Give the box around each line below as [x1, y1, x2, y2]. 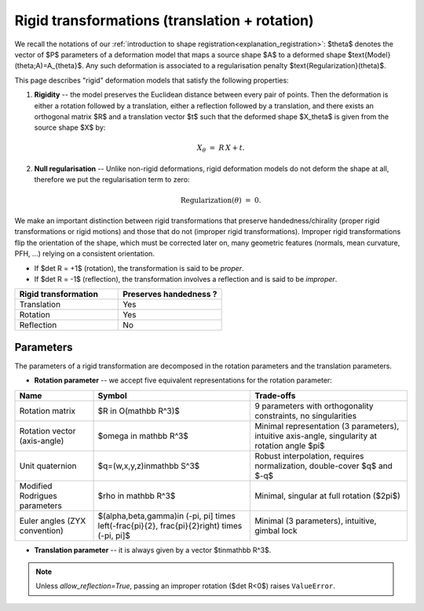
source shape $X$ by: [34, 123, 106, 133]
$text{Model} [347, 49, 391, 59]
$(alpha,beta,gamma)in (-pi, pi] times [97, 510, 236, 521]
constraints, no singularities [254, 410, 357, 421]
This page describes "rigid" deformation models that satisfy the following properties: [14, 75, 290, 85]
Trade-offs [254, 390, 296, 401]
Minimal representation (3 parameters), [254, 420, 400, 431]
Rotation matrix [19, 405, 76, 416]
